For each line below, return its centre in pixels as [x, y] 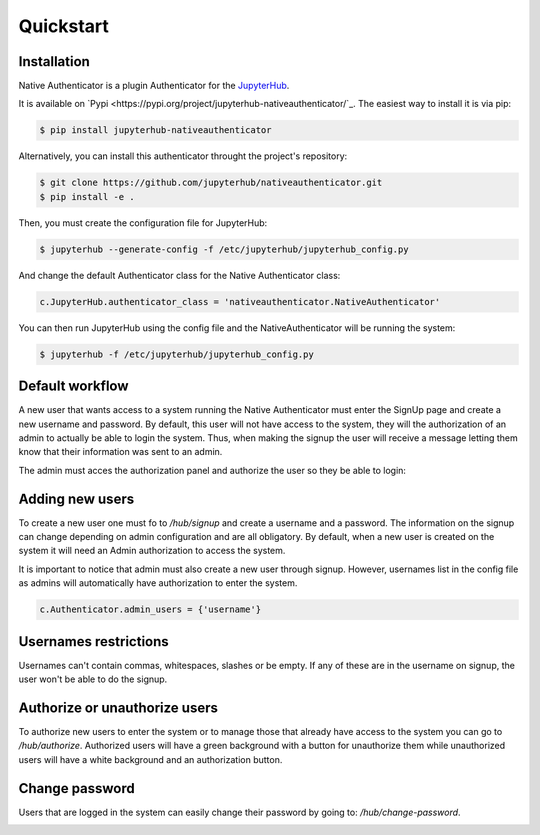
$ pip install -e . [87, 196]
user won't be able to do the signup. [93, 679]
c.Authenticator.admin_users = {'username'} [150, 609]
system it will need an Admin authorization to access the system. [152, 551]
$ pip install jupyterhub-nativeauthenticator [155, 130]
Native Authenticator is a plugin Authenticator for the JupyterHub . [154, 86]
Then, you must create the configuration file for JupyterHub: [143, 222]
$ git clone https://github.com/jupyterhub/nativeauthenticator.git [211, 183]
